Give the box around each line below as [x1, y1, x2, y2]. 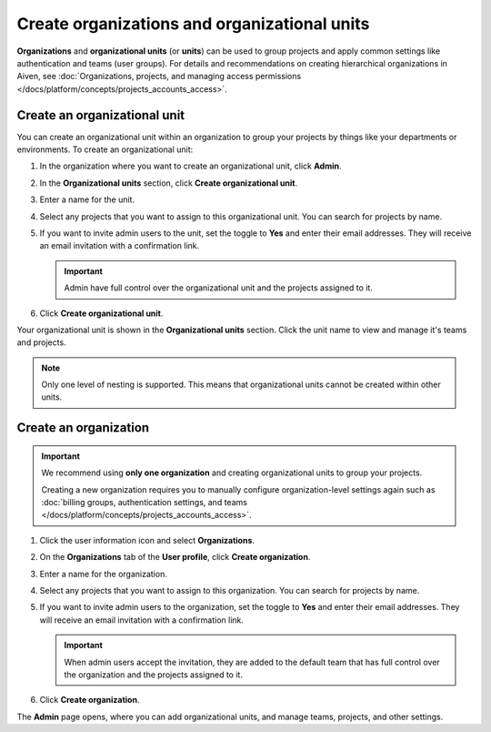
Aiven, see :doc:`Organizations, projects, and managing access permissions [16, 71, 302, 82]
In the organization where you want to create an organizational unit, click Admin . [39, 160, 342, 172]
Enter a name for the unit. [39, 194, 135, 205]
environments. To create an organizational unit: [16, 144, 194, 155]
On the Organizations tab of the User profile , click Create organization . [39, 552, 311, 563]
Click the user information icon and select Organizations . [39, 534, 255, 545]
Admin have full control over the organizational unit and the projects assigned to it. [64, 282, 373, 293]
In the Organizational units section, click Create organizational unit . [39, 178, 298, 188]
